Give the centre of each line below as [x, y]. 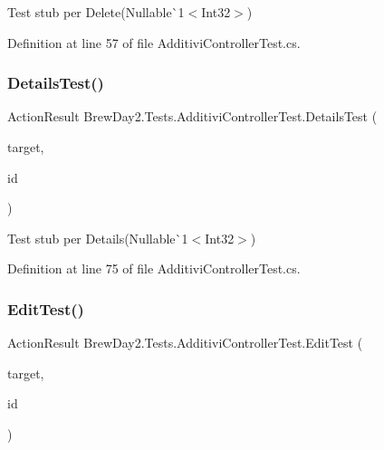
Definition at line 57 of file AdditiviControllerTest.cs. [154, 42]
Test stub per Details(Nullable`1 [98, 238]
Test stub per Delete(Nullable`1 [96, 12]
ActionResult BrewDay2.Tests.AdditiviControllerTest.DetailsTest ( [192, 116]
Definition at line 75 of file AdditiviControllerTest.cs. [154, 268]
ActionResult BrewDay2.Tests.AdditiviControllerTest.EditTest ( [185, 343]
